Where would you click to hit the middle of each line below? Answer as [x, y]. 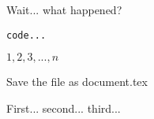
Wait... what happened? [64, 9]
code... [26, 35]
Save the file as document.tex [77, 82]
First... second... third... [64, 108]
